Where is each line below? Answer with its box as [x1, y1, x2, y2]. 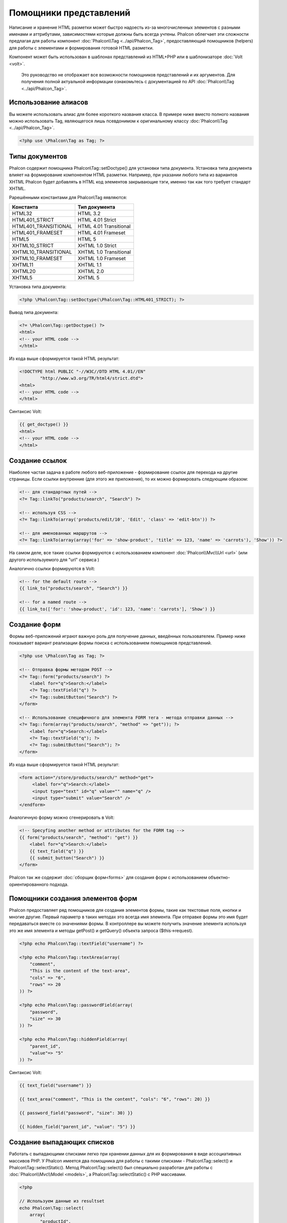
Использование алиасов [9, 98, 88, 107]
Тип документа [77, 204, 115, 210]
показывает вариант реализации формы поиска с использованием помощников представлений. [9, 640, 212, 646]
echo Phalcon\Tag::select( [19, 1205, 84, 1211]
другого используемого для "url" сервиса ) [9, 557, 100, 563]
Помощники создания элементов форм [9, 894, 137, 903]
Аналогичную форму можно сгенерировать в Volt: [9, 815, 115, 820]
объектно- [208, 875, 230, 881]
